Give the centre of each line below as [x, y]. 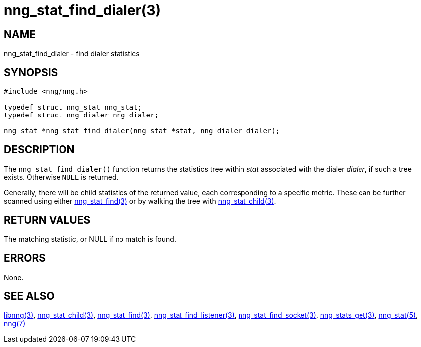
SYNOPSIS [31, 72]
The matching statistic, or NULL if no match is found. [90, 239]
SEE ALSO [29, 296]
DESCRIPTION [39, 150]
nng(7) [15, 324]
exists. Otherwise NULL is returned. [61, 177]
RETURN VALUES [47, 220]
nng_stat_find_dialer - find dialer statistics [72, 54]
